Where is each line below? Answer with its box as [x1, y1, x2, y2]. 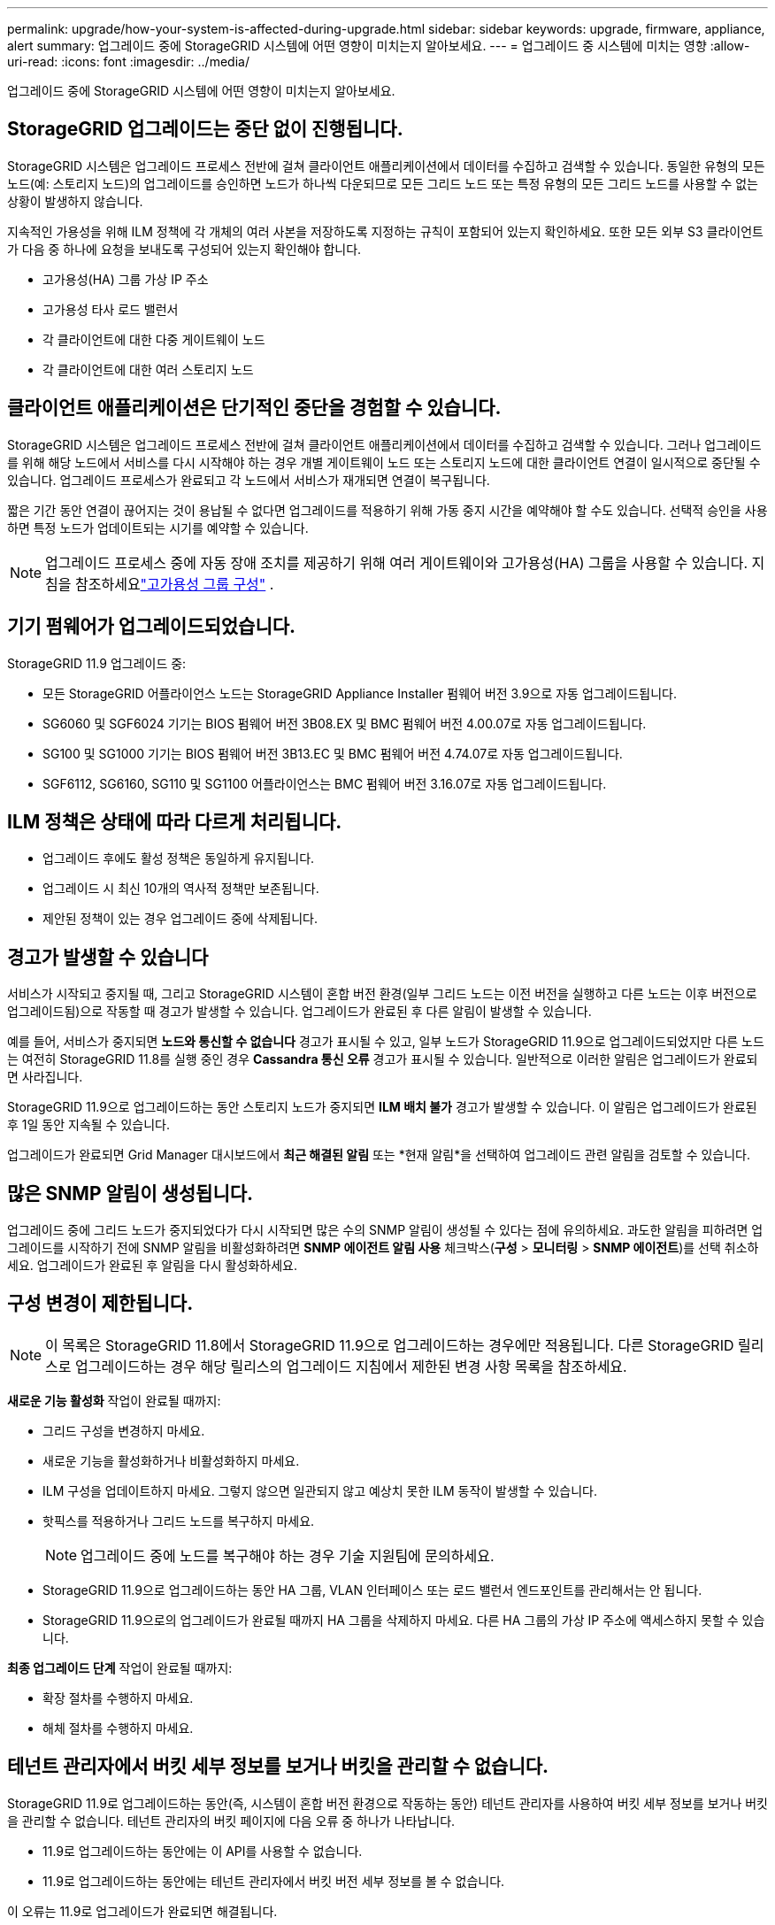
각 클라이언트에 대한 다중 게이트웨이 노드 [42, 331, 265, 347]
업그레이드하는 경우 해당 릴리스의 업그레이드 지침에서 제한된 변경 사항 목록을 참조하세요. [75, 1357, 627, 1375]
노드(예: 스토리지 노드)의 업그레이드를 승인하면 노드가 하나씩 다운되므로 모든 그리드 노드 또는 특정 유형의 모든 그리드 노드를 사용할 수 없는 [7, 175, 758, 191]
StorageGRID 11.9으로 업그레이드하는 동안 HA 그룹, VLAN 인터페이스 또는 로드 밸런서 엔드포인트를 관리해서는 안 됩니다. [42, 1582, 702, 1598]
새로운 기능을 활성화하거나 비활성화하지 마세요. [42, 1452, 300, 1468]
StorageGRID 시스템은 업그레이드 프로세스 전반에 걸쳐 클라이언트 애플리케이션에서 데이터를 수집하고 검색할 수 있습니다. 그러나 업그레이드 [7, 436, 762, 452]
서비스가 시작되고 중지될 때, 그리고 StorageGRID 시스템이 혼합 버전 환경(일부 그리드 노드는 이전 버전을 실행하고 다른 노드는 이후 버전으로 [7, 986, 757, 1002]
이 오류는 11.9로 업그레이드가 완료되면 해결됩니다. [7, 1903, 278, 1919]
